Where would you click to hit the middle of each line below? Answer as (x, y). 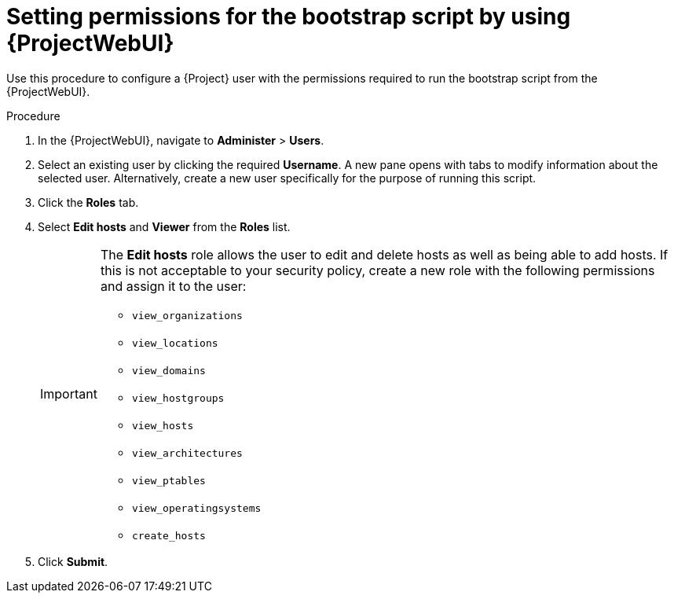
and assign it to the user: (173, 286)
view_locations (175, 343)
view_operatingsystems (196, 508)
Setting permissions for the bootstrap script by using (289, 17)
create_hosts (168, 535)
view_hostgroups (178, 398)
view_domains (168, 370)
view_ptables (168, 480)
